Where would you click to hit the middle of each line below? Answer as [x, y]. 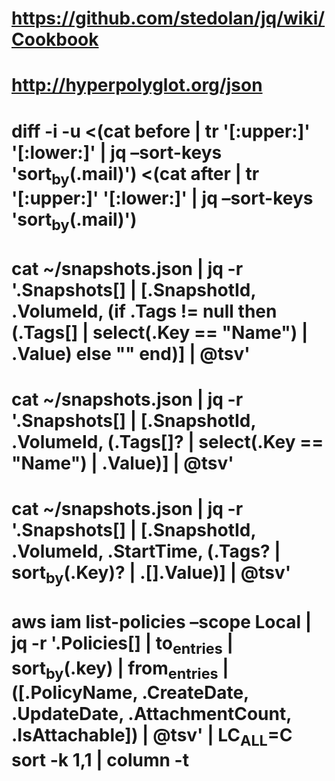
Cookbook [55, 39]
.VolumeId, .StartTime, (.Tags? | [146, 551]
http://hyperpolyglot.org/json [137, 85]
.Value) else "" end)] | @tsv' [131, 353]
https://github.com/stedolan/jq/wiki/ [168, 18]
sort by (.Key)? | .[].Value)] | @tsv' [151, 574]
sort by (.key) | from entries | [120, 670]
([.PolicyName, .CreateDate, [130, 693]
